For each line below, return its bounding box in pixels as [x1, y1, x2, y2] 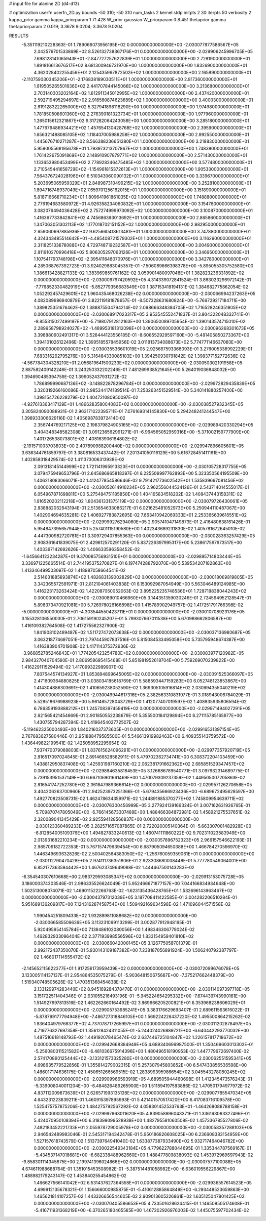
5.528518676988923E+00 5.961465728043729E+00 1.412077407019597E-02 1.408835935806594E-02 [33, 699, 247, 705]
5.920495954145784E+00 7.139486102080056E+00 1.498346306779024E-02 [33, 926, 195, 932]
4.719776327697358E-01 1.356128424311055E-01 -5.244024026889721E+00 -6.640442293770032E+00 [33, 1028, 249, 1034]
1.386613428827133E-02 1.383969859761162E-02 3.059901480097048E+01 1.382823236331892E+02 [33, 270, 244, 276]
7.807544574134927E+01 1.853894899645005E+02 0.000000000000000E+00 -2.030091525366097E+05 [33, 671, 253, 677]
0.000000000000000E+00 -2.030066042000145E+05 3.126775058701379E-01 [33, 940, 198, 946]
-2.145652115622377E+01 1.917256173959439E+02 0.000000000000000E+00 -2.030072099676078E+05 [21, 965, 240, 971]
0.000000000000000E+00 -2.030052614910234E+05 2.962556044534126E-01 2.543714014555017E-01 [33, 484, 250, 490]
